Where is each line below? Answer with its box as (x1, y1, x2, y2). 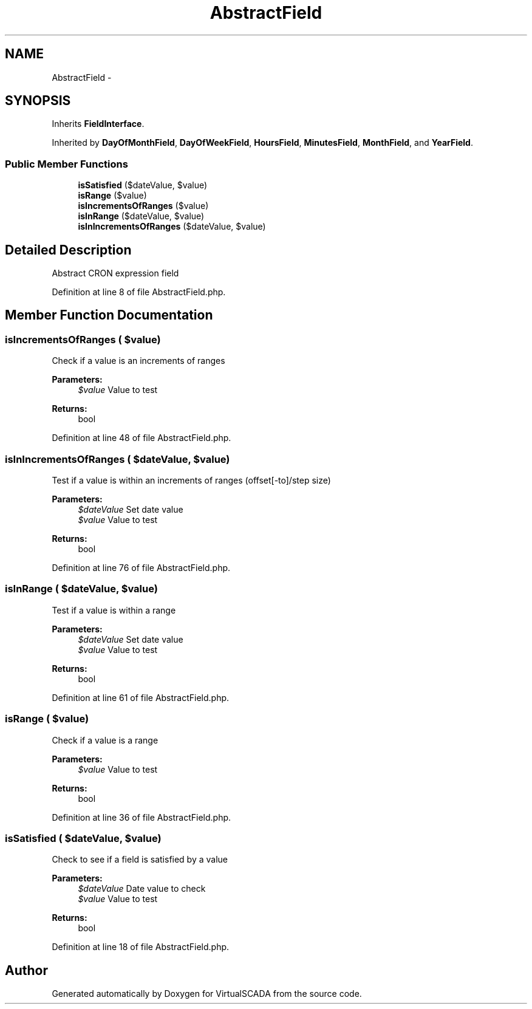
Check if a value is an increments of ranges (52, 355, 225, 366)
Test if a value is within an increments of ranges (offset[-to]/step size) (52, 475, 331, 485)
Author (5, 962, 48, 978)
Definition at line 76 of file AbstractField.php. (52, 563, 231, 573)
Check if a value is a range (52, 734, 159, 745)
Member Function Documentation (5, 307, 213, 323)
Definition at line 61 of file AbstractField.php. (52, 692, 230, 703)
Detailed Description (5, 242, 132, 258)
